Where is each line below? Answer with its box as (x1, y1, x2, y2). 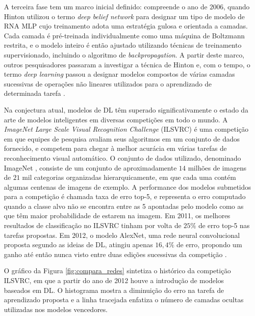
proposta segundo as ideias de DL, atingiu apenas (4, 239, 153, 250)
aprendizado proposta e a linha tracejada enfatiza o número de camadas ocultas (4, 294, 244, 305)
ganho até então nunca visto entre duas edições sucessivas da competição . (4, 249, 227, 259)
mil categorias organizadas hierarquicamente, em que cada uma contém (22, 172, 236, 182)
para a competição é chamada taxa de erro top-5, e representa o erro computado (4, 191, 246, 201)
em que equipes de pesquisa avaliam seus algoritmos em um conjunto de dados (4, 133, 240, 144)
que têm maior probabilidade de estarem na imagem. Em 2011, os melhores (4, 210, 230, 221)
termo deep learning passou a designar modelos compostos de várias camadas (4, 69, 235, 79)
